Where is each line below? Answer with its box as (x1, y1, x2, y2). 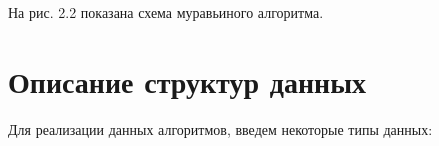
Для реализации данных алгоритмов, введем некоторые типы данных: (8, 118, 433, 139)
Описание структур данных (8, 60, 367, 101)
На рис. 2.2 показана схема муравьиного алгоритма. (8, 2, 324, 22)
